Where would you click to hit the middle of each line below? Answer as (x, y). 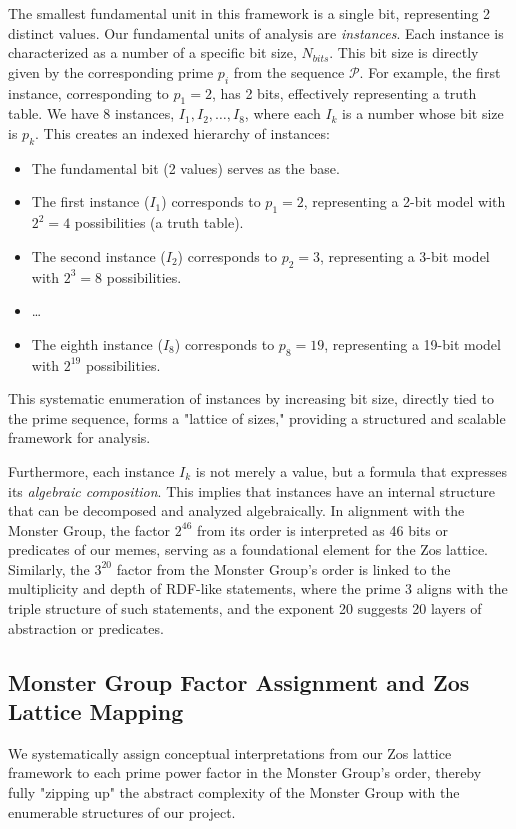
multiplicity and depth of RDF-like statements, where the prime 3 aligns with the (258, 588)
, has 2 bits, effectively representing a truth (344, 92)
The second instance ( (98, 255)
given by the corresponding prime (111, 71)
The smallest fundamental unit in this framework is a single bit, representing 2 (249, 13)
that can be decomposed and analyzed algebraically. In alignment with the (236, 510)
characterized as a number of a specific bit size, (152, 52)
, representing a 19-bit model (412, 343)
